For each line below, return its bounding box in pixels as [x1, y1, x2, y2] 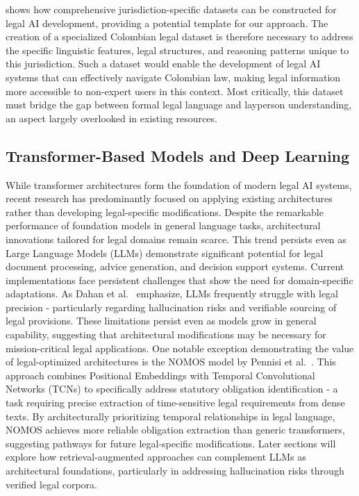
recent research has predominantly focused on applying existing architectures [6, 191, 333, 206]
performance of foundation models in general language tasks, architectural [6, 218, 321, 233]
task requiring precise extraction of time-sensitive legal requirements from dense [6, 395, 345, 410]
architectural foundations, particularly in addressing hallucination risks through [6, 463, 344, 478]
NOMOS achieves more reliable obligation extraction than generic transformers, [6, 422, 345, 437]
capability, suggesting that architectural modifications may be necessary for [6, 327, 326, 342]
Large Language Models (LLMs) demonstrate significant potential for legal [6, 245, 324, 260]
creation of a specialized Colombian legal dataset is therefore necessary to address [6, 29, 353, 44]
